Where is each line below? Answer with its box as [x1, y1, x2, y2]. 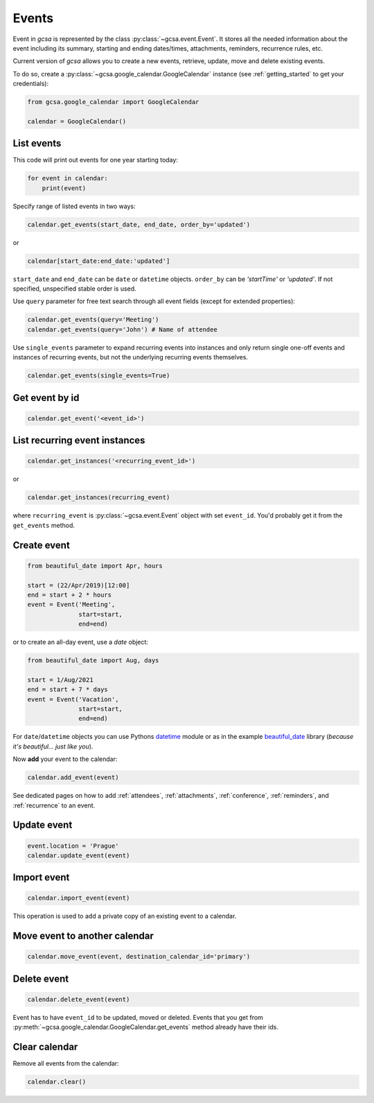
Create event [12, 539, 71, 551]
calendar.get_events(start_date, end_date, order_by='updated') [27, 221, 251, 228]
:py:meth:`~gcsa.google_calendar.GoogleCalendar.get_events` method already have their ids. [12, 1023, 278, 1032]
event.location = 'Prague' [27, 841, 119, 850]
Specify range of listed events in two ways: [12, 202, 136, 210]
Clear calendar [12, 1041, 78, 1053]
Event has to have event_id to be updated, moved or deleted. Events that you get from [12, 1014, 263, 1022]
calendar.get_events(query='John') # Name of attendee [27, 325, 217, 333]
